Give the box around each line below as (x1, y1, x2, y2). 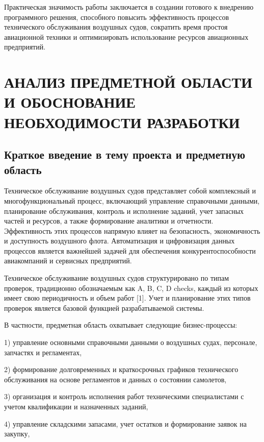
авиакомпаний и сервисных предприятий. (4, 255, 132, 266)
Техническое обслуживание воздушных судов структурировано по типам (4, 273, 229, 283)
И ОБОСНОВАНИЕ (4, 91, 136, 112)
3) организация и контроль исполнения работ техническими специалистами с (4, 391, 244, 402)
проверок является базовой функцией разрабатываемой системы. (4, 302, 204, 313)
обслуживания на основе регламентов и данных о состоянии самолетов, (4, 374, 227, 384)
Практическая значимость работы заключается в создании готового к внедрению (4, 2, 254, 12)
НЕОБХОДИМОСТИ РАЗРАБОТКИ (4, 111, 240, 132)
